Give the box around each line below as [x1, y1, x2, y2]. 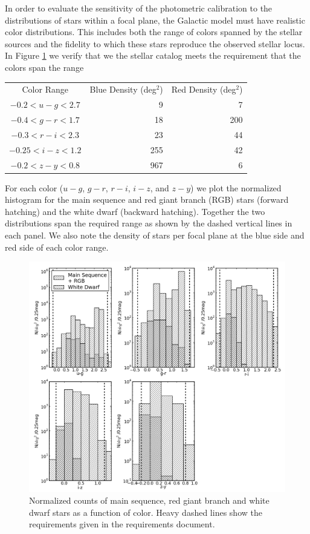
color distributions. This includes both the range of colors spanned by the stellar [5, 25, 303, 38]
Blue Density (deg [89, 83, 157, 96]
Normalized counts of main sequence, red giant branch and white [29, 494, 270, 507]
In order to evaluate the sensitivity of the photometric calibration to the [5, 2, 273, 14]
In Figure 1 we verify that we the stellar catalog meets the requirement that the [5, 49, 301, 62]
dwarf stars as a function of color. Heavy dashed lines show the [29, 506, 262, 518]
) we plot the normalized [190, 181, 282, 194]
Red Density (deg [171, 83, 236, 96]
